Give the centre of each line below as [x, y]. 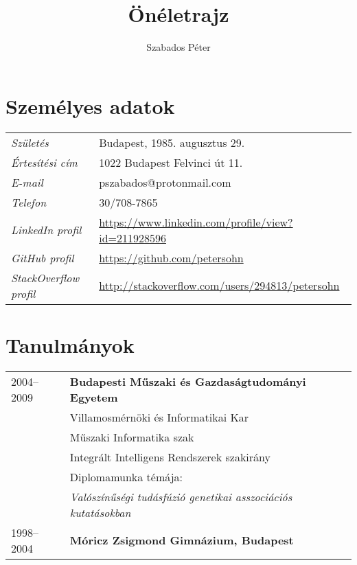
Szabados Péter [178, 47]
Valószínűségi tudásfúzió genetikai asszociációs [181, 496]
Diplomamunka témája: [126, 476]
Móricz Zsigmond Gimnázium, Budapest [182, 540]
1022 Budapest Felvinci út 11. [171, 162]
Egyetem [94, 397]
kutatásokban [100, 512]
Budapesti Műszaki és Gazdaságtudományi [188, 381]
